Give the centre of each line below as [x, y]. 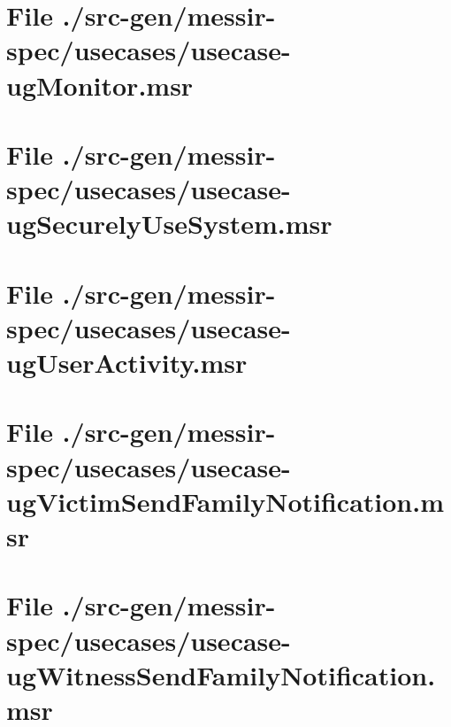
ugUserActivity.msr [127, 363]
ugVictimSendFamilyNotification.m [225, 501]
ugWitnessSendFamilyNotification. [221, 674]
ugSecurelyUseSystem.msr [169, 224]
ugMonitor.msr [100, 85]
